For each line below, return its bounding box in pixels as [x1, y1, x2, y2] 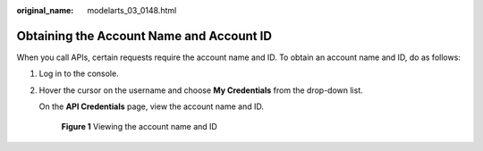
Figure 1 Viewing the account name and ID [61, 122, 218, 132]
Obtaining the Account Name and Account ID [16, 28, 273, 44]
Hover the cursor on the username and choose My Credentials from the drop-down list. [38, 85, 364, 96]
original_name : [16, 5, 74, 15]
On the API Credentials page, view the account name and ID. [38, 101, 264, 112]
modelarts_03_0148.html [87, 5, 177, 15]
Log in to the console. [38, 68, 120, 80]
